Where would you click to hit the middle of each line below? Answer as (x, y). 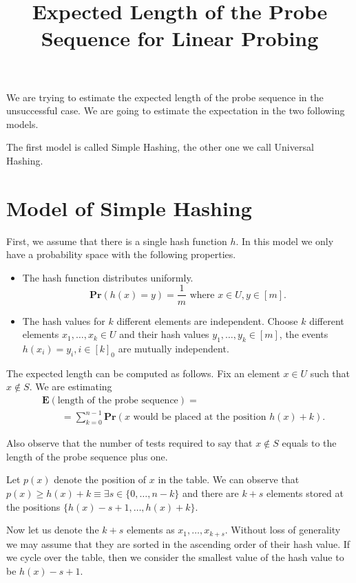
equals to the (309, 443)
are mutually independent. (174, 348)
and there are (210, 493)
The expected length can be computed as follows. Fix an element (143, 373)
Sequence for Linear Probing (180, 38)
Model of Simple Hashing (129, 208)
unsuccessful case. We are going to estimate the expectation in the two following (176, 110)
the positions (33, 506)
